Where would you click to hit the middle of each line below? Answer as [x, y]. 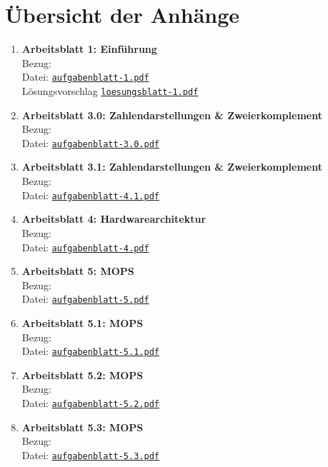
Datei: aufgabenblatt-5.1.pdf [90, 351]
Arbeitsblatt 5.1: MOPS [83, 323]
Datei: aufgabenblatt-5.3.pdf [90, 455]
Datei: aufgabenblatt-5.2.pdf [90, 403]
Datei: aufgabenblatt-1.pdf [85, 77]
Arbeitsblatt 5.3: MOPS [83, 427]
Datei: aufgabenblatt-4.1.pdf [90, 195]
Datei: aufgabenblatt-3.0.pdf [90, 142]
